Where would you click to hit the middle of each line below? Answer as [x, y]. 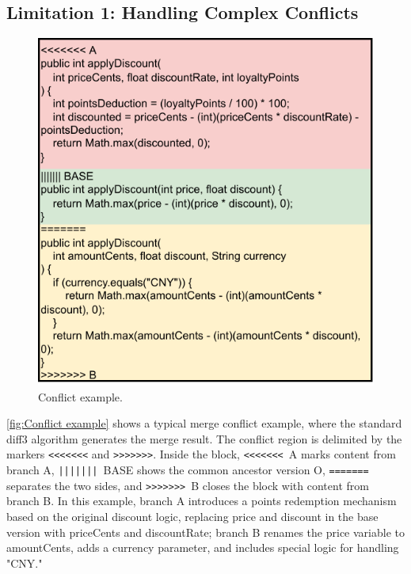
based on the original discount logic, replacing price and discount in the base [192, 516]
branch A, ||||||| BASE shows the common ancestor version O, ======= [188, 470]
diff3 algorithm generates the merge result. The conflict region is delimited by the [204, 438]
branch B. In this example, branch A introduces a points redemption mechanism [202, 501]
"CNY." [25, 563]
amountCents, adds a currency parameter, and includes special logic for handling [203, 547]
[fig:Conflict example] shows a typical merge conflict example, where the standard [204, 423]
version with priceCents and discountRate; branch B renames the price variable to [205, 532]
